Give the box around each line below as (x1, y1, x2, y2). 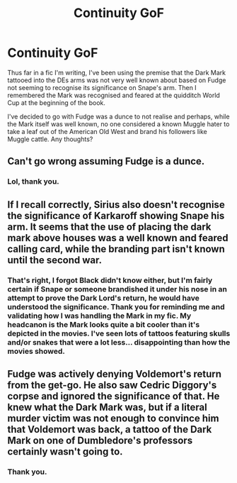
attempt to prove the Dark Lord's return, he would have (7, 293, 200, 303)
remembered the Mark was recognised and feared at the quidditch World (7, 91, 221, 99)
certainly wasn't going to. (7, 445, 123, 457)
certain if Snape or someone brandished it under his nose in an (7, 284, 228, 294)
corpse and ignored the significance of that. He (7, 390, 220, 402)
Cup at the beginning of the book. (7, 98, 106, 107)
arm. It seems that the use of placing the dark (7, 221, 212, 233)
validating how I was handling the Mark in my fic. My (7, 311, 192, 321)
